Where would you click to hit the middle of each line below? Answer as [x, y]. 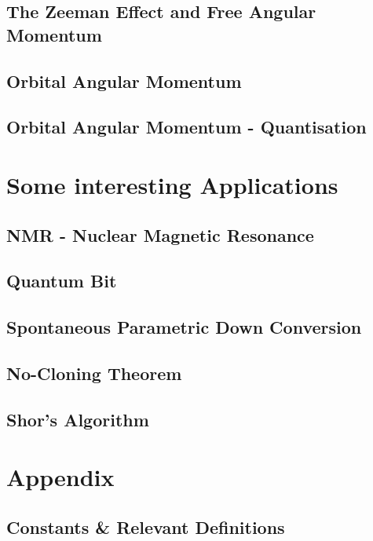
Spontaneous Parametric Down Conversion [184, 327]
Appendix [60, 477]
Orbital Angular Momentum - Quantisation [186, 127]
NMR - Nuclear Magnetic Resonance [160, 234]
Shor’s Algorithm [78, 419]
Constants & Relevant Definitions [146, 526]
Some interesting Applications [172, 184]
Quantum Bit [62, 281]
